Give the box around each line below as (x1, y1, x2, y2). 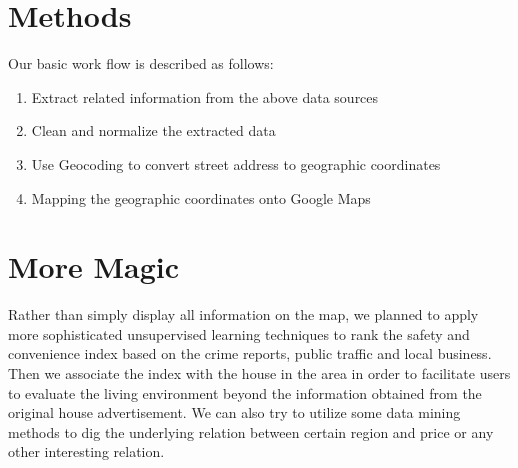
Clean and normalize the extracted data (31, 120, 276, 141)
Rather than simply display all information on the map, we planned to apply (8, 304, 479, 325)
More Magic (8, 246, 179, 287)
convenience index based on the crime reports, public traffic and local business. (8, 343, 492, 364)
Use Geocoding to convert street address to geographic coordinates (31, 153, 441, 174)
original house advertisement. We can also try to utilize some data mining (8, 402, 461, 423)
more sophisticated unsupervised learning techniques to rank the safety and (8, 323, 470, 344)
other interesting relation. (8, 441, 165, 462)
